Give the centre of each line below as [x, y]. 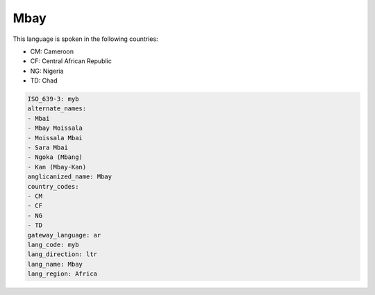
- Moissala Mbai [55, 138]
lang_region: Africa [62, 274]
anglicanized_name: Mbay [70, 177]
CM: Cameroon [52, 51]
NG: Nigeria [47, 71]
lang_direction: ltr [62, 254]
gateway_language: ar [64, 235]
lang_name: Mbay [55, 264]
